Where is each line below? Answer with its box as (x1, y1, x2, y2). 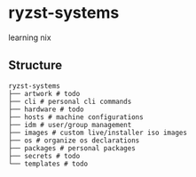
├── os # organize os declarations (8, 136, 140, 145)
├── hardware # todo (8, 105, 85, 114)
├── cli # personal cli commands (8, 97, 132, 106)
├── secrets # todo (8, 151, 81, 160)
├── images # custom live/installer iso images (8, 128, 188, 137)
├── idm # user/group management (8, 120, 132, 129)
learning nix (8, 32, 51, 43)
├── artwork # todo (8, 89, 81, 98)
